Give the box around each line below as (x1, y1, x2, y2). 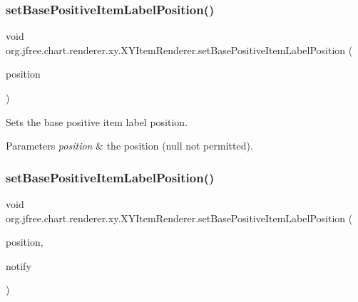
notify (6, 258, 31, 273)
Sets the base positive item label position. (6, 114, 188, 129)
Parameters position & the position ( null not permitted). (6, 138, 253, 153)
